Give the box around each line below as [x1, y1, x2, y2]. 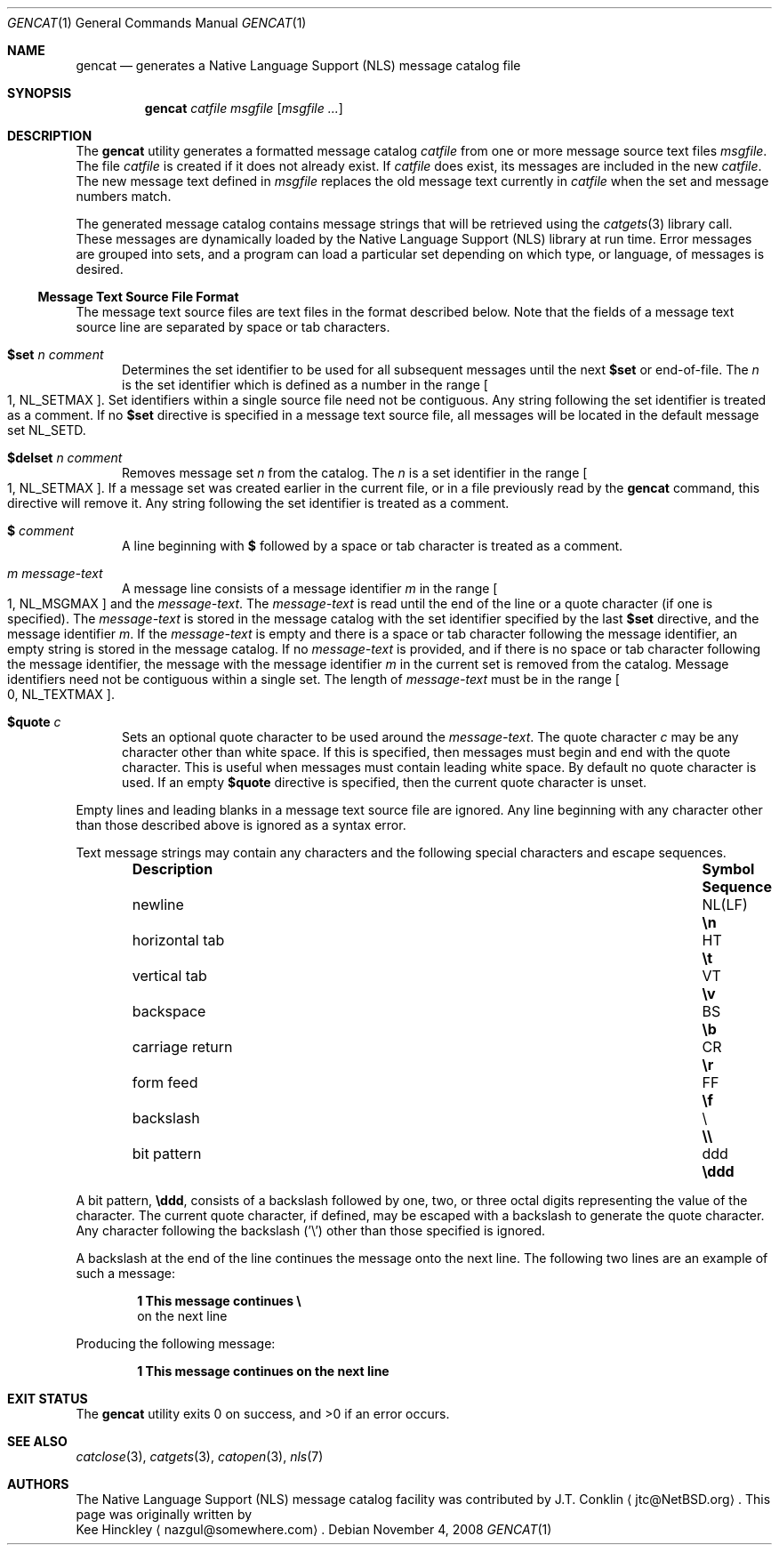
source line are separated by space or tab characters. [76, 319, 390, 334]
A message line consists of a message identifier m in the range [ [122, 581, 498, 596]
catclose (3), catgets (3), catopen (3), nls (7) [76, 1449, 324, 1464]
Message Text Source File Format [37, 289, 239, 304]
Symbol [702, 860, 755, 878]
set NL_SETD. [7, 422, 86, 438]
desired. [76, 261, 124, 277]
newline [132, 896, 184, 913]
